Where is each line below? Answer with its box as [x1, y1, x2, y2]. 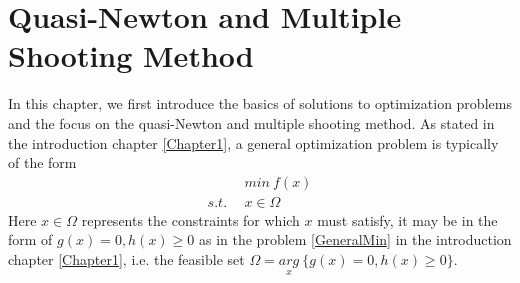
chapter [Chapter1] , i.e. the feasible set [8, 248, 245, 269]
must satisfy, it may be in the [317, 209, 498, 230]
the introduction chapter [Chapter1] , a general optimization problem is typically [8, 132, 499, 153]
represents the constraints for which [81, 209, 300, 230]
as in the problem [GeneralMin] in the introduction [198, 229, 512, 250]
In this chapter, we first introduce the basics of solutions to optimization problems [8, 93, 512, 114]
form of [8, 229, 53, 250]
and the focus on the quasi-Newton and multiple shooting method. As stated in [8, 112, 495, 133]
